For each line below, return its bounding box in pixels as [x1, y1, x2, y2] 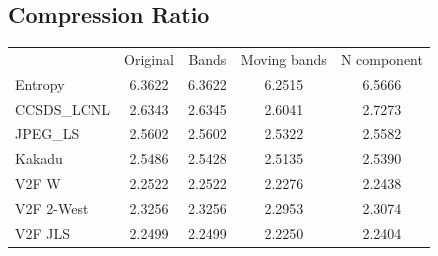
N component [340, 48, 423, 69]
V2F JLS [15, 222, 71, 243]
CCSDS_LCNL [15, 98, 111, 119]
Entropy [15, 73, 65, 94]
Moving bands [240, 48, 327, 69]
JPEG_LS [15, 123, 80, 144]
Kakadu [15, 148, 63, 169]
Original [124, 48, 174, 69]
